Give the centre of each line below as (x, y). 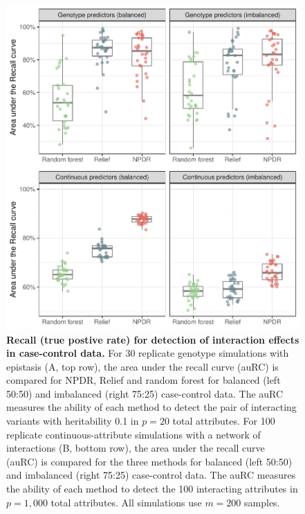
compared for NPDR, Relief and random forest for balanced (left (144, 380)
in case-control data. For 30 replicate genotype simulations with (148, 353)
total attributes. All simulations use (126, 502)
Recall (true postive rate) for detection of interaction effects (153, 339)
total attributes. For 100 (224, 421)
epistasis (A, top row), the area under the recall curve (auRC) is (142, 366)
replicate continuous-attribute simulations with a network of (133, 434)
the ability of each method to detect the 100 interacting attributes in (152, 489)
